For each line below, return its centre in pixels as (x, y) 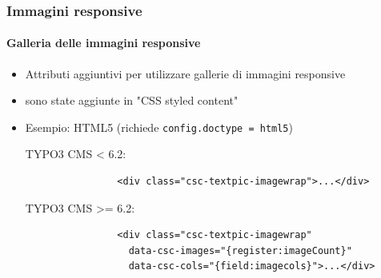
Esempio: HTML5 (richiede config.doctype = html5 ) (159, 127)
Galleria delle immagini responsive (104, 43)
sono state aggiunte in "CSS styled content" (132, 100)
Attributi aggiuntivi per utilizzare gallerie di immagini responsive (185, 73)
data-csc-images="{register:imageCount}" (240, 250)
